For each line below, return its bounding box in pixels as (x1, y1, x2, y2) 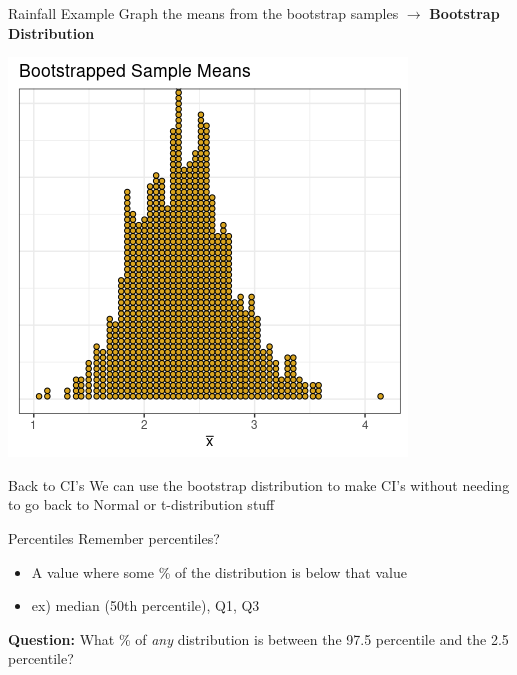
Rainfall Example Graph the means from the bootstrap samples (8, 3, 399, 23)
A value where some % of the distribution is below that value (31, 561, 407, 582)
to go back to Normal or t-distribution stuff (8, 494, 275, 515)
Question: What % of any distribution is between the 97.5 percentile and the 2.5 (8, 628, 509, 649)
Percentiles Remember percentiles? (8, 527, 220, 548)
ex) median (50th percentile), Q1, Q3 (31, 595, 260, 616)
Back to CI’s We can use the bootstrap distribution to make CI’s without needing (8, 474, 510, 495)
